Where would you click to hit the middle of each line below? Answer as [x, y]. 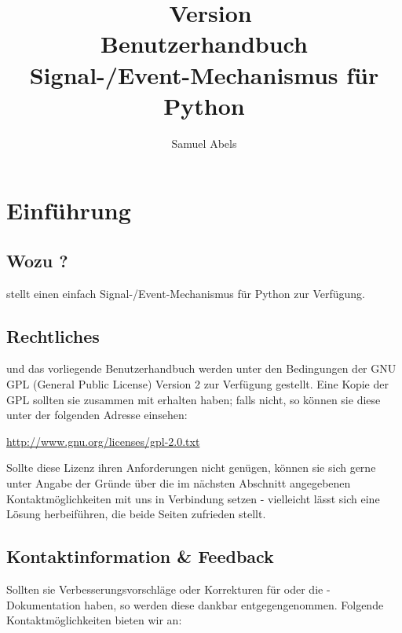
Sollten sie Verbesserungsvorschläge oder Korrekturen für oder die [165, 589]
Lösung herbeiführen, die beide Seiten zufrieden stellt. [136, 514]
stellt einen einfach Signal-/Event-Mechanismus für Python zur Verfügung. [186, 293]
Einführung [69, 210]
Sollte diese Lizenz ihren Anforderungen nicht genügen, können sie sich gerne [191, 467]
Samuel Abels [204, 143]
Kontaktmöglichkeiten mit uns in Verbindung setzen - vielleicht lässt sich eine [193, 498]
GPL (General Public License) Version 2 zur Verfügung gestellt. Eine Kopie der [197, 384]
